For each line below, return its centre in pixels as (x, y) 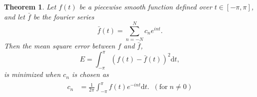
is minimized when (32, 74)
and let (14, 16)
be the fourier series (64, 16)
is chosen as (90, 74)
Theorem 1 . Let (30, 6)
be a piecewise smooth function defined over (145, 6)
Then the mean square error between (60, 46)
